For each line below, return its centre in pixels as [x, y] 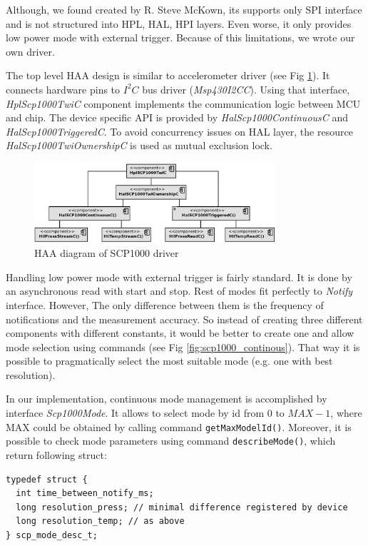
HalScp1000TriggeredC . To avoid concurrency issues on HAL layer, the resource [179, 131]
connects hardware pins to [63, 89]
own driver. [30, 51]
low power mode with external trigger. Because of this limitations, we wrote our [180, 37]
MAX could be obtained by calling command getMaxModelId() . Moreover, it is [179, 426]
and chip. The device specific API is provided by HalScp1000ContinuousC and [177, 117]
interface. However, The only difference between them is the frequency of [165, 304]
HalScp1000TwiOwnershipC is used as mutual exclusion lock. [139, 145]
